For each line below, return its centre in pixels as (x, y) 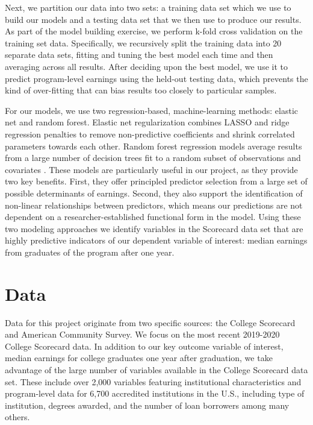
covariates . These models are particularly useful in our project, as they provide (151, 169)
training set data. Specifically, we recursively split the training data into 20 (143, 42)
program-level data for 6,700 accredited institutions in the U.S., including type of (155, 393)
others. (17, 417)
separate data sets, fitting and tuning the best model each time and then (139, 55)
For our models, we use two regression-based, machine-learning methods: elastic (151, 110)
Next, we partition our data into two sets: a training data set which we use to (148, 7)
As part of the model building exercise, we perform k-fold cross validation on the (154, 31)
